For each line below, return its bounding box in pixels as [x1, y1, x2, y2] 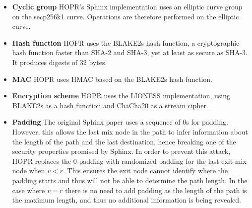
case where [12, 185, 45, 195]
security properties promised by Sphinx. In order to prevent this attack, [12, 146, 231, 156]
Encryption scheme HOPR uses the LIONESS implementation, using [12, 90, 230, 101]
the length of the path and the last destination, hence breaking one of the [12, 136, 236, 146]
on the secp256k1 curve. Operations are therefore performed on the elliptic [12, 11, 239, 21]
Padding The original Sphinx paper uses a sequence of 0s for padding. [12, 117, 228, 127]
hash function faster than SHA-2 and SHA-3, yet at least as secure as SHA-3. [12, 47, 248, 58]
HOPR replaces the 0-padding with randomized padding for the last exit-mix [12, 155, 247, 166]
